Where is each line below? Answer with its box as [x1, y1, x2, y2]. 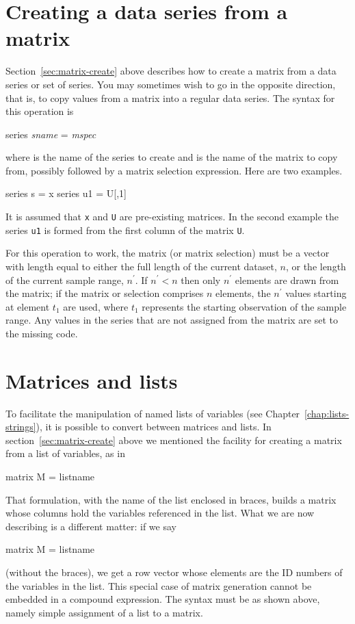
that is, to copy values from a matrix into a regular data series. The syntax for [5, 90, 335, 105]
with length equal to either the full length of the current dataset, [5, 259, 277, 273]
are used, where [63, 299, 129, 313]
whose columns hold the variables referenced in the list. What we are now [5, 506, 315, 520]
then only [181, 272, 221, 287]
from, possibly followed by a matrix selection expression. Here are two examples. [5, 163, 343, 177]
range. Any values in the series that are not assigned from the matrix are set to [5, 313, 338, 327]
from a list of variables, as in [5, 446, 125, 460]
